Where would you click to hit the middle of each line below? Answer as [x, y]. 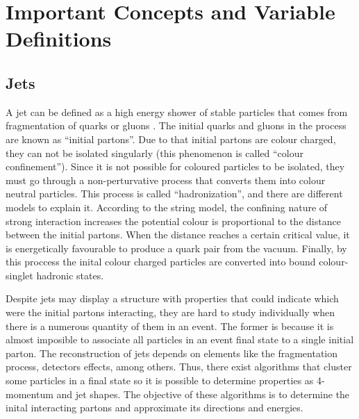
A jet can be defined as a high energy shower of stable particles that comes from [177, 112]
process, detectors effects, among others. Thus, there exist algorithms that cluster [179, 367]
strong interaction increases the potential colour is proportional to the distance [173, 221]
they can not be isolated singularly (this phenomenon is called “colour [155, 153]
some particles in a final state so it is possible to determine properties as [160, 380]
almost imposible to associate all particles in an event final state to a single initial [180, 339]
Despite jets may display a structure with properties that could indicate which [172, 298]
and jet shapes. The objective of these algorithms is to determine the [203, 394]
